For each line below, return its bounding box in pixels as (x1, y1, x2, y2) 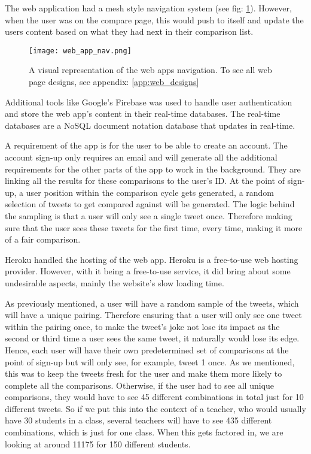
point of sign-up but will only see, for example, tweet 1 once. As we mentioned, (5, 355, 295, 368)
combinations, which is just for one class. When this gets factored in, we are (5, 426, 283, 438)
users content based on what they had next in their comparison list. (5, 25, 254, 38)
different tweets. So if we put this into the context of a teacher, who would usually (5, 402, 306, 414)
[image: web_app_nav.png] (29, 46, 132, 55)
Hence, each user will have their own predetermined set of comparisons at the (5, 343, 289, 356)
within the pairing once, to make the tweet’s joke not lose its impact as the (5, 320, 280, 332)
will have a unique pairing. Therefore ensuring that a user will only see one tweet (5, 308, 302, 321)
